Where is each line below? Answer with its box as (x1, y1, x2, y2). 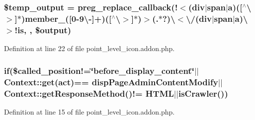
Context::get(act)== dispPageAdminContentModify (4, 75, 218, 88)
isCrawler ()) (178, 87, 228, 99)
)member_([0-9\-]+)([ (21, 12, 112, 24)
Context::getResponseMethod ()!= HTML (4, 87, 174, 99)
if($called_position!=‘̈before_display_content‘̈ (4, 64, 194, 76)
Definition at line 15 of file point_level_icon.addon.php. (4, 107, 175, 117)
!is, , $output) (14, 23, 72, 36)
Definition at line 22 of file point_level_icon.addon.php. (4, 43, 175, 54)
